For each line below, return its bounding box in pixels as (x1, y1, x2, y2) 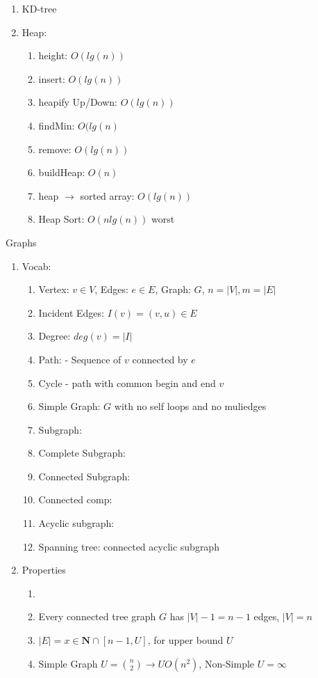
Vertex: (38, 282, 69, 297)
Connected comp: (38, 492, 112, 507)
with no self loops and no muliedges (114, 399, 267, 413)
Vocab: (22, 258, 51, 273)
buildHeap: (38, 165, 85, 180)
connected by (132, 352, 188, 366)
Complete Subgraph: (38, 446, 126, 460)
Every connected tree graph (38, 609, 156, 624)
